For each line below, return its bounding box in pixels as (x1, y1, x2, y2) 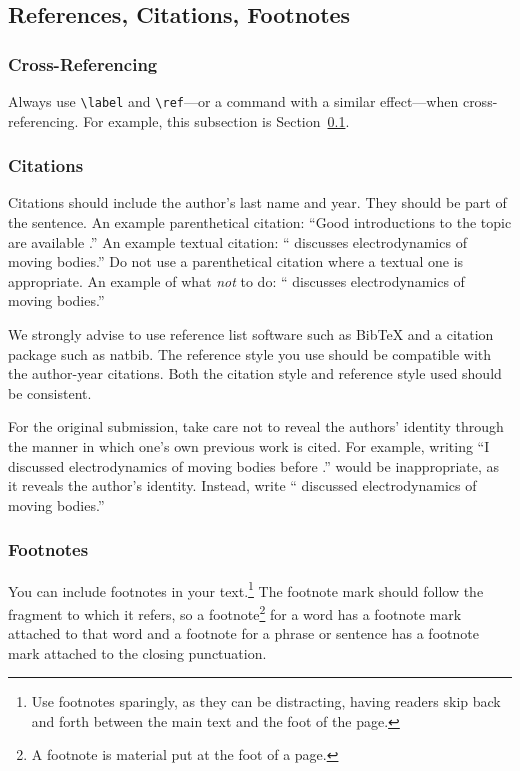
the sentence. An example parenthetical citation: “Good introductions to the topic (8, 212, 512, 233)
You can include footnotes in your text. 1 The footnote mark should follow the (8, 577, 484, 601)
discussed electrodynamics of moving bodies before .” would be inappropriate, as (8, 455, 500, 476)
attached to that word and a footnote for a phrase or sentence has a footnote (8, 623, 479, 644)
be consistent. (8, 382, 92, 403)
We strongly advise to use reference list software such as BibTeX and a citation (8, 324, 494, 345)
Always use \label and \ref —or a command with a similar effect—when (8, 91, 459, 111)
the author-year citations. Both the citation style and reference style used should (8, 363, 502, 384)
